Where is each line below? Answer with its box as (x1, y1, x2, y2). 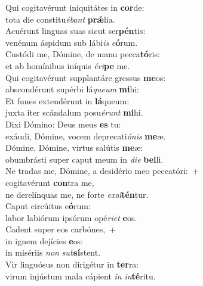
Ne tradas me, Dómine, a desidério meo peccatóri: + (5, 164, 199, 177)
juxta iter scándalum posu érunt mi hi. (5, 106, 143, 119)
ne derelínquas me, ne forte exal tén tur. (5, 188, 149, 200)
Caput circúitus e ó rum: (5, 200, 91, 212)
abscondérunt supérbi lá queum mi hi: (5, 83, 139, 95)
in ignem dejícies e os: (5, 234, 84, 247)
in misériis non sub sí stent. (5, 246, 101, 259)
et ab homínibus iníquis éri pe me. (5, 59, 130, 71)
